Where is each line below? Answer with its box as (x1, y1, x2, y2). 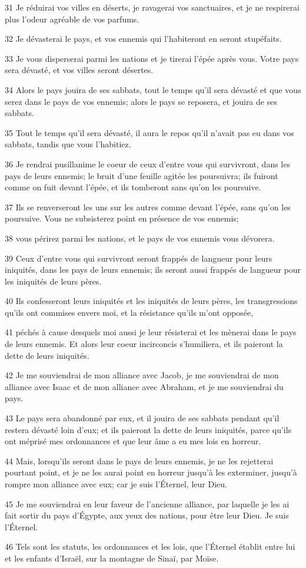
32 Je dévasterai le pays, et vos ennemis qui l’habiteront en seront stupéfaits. (5, 32, 282, 45)
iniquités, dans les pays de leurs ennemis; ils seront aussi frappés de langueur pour (5, 263, 301, 276)
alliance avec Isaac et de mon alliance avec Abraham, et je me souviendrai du (5, 380, 284, 392)
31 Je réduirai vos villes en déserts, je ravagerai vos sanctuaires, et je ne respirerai (5, 1, 300, 13)
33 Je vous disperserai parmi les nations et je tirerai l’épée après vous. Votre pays (5, 52, 299, 64)
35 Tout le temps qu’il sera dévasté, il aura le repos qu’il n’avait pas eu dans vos (5, 126, 294, 138)
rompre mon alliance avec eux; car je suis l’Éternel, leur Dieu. (5, 478, 227, 490)
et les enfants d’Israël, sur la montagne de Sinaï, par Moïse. (5, 552, 219, 564)
